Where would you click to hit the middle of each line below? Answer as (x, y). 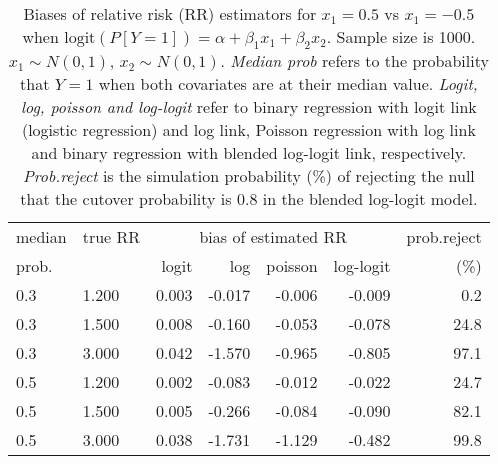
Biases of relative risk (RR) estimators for (170, 13)
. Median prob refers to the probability (354, 61)
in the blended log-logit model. (370, 199)
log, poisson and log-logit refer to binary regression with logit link (248, 107)
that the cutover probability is (126, 199)
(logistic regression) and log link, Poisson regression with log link (248, 130)
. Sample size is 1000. (401, 36)
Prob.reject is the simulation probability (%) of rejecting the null (248, 176)
